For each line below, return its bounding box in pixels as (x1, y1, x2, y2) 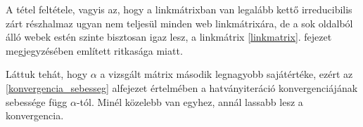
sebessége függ (6, 94, 68, 109)
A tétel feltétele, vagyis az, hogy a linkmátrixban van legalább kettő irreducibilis (6, 2, 352, 16)
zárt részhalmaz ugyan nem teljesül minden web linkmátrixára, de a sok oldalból (6, 15, 353, 30)
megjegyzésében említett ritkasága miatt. (6, 43, 183, 58)
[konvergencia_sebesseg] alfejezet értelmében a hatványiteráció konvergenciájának (6, 80, 358, 95)
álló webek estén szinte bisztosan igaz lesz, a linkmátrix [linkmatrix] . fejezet (6, 29, 332, 44)
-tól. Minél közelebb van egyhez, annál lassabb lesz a (76, 94, 303, 109)
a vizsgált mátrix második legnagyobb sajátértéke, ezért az (100, 67, 353, 81)
